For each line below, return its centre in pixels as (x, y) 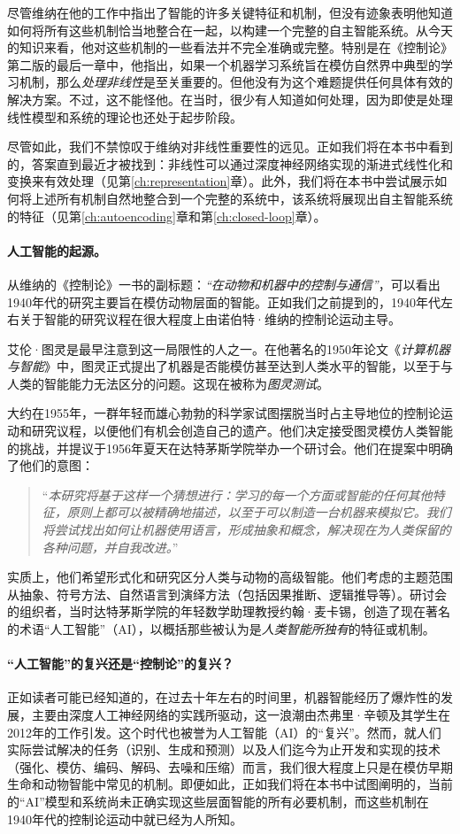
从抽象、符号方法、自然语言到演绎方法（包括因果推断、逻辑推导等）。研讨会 (227, 594)
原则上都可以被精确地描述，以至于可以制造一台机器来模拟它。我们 (259, 512)
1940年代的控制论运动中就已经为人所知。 (125, 819)
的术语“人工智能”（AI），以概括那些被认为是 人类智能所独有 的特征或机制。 (221, 629)
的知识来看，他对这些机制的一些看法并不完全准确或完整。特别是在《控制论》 (230, 47)
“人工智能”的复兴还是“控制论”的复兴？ (120, 664)
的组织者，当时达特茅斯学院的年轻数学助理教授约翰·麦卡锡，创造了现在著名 (229, 611)
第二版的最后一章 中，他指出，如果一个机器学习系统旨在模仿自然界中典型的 (224, 64)
